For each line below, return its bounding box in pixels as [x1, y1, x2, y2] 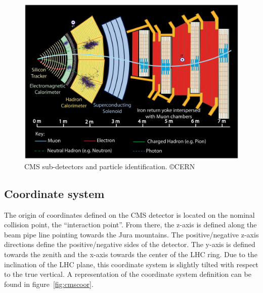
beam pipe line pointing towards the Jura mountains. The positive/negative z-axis [4, 229, 259, 239]
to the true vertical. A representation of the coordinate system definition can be [4, 269, 251, 279]
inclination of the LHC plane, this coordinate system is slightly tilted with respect [4, 259, 258, 269]
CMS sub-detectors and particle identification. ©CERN [24, 161, 195, 171]
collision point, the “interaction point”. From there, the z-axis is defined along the [4, 219, 257, 230]
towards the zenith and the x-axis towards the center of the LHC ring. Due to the [4, 249, 257, 259]
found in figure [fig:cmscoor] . [4, 278, 94, 289]
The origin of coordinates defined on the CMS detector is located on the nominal [4, 209, 255, 220]
